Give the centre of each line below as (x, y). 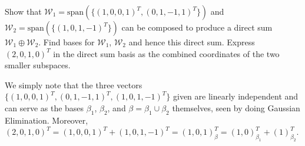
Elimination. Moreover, (47, 120)
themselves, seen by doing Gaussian (236, 107)
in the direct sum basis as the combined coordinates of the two (166, 53)
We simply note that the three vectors (74, 84)
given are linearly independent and (236, 96)
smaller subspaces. (38, 65)
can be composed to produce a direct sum (197, 27)
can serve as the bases (44, 107)
